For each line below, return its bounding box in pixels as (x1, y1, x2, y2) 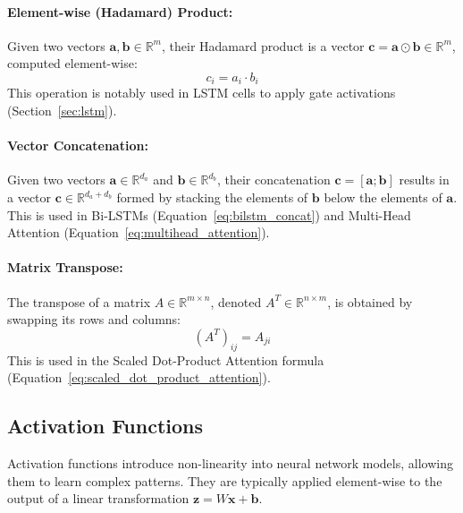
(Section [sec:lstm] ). (7, 101, 117, 120)
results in (399, 170, 450, 189)
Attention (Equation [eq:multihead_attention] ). (7, 223, 270, 242)
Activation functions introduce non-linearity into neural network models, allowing (7, 453, 453, 472)
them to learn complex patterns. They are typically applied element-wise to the (7, 471, 442, 490)
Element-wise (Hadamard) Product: (7, 2, 233, 21)
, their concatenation (216, 170, 331, 189)
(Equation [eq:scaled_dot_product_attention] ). (7, 368, 271, 387)
